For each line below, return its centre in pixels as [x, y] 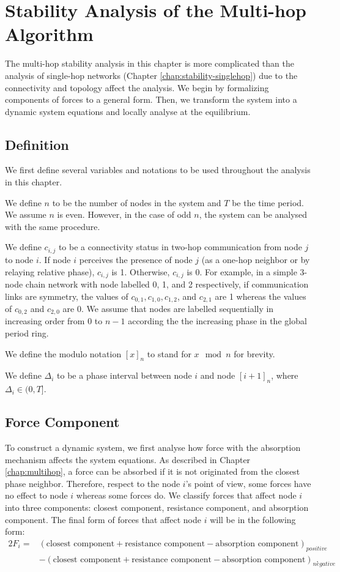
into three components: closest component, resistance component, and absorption [157, 507]
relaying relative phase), [50, 271]
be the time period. [268, 202]
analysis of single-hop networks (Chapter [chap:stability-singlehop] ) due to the [151, 75]
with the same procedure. [53, 226]
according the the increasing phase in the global [217, 321]
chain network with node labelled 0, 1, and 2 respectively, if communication [167, 284]
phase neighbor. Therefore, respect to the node [93, 483]
